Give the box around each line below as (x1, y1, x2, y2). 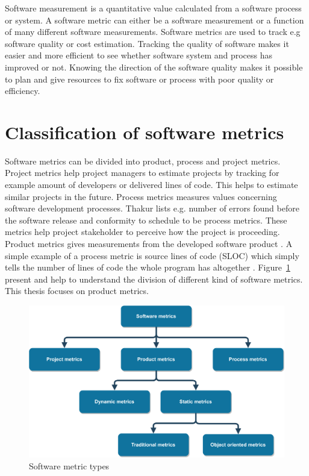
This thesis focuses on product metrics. (5, 284, 149, 297)
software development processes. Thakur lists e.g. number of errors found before (5, 202, 299, 215)
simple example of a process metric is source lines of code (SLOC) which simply (5, 249, 299, 261)
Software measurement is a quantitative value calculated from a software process (5, 2, 302, 14)
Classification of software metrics (5, 119, 284, 144)
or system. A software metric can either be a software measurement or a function (5, 13, 304, 26)
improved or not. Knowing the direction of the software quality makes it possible (5, 60, 303, 73)
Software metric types (29, 459, 110, 472)
